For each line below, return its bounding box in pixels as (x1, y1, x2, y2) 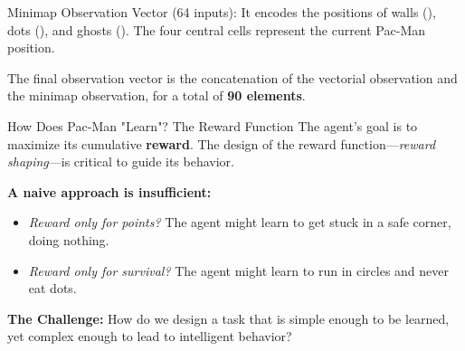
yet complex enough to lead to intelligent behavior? (7, 327, 292, 346)
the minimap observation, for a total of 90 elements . (7, 86, 306, 105)
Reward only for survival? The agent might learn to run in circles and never (28, 261, 450, 280)
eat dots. (28, 279, 77, 298)
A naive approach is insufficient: (7, 182, 212, 201)
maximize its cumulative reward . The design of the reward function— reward (7, 134, 436, 153)
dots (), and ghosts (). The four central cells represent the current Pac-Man (7, 20, 426, 39)
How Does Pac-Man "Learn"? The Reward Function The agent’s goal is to (7, 116, 418, 135)
